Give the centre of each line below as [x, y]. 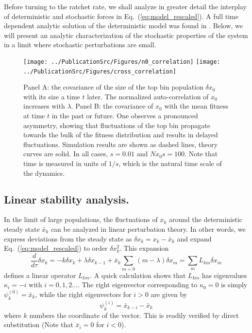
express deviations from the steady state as [68, 238]
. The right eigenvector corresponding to [137, 285]
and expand [194, 238]
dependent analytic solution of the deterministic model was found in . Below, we [124, 26]
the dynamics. [44, 173]
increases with [44, 106]
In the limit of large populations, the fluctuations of [81, 219]
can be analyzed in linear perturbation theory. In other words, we [148, 229]
